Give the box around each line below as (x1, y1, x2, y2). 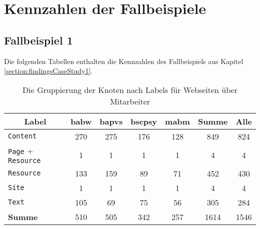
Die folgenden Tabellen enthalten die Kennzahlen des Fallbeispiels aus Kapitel (4, 55, 243, 66)
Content (8, 132, 37, 140)
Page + (8, 144, 33, 156)
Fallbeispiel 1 (4, 32, 73, 47)
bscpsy (130, 115, 157, 127)
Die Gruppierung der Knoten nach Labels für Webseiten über (22, 83, 237, 95)
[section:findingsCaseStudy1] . (4, 65, 93, 76)
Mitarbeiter (109, 95, 150, 107)
